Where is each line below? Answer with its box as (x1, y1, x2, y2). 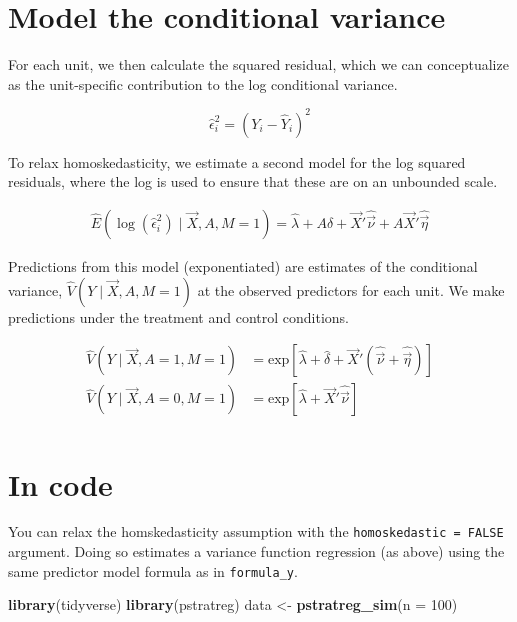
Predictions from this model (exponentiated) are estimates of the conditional (8, 256, 478, 277)
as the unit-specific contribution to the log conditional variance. (8, 73, 398, 94)
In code (8, 463, 113, 504)
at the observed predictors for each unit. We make (197, 279, 505, 300)
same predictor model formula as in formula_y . (8, 560, 298, 581)
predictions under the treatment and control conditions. (8, 306, 350, 327)
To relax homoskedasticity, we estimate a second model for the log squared (8, 151, 466, 172)
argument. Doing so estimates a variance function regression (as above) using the (8, 541, 505, 562)
